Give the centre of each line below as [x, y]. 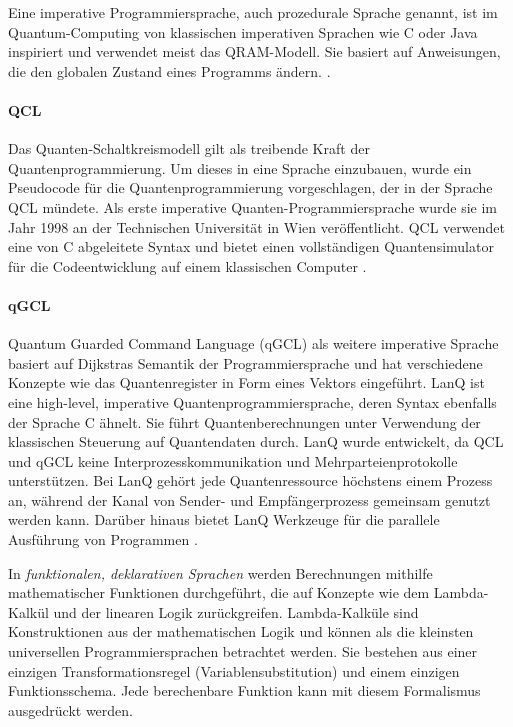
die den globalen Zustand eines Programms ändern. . [169, 70]
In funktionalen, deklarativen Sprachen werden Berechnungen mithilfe [220, 572]
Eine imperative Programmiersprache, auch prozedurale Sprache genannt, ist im [253, 12]
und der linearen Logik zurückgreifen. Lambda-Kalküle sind [236, 611]
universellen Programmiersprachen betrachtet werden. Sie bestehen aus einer [243, 651]
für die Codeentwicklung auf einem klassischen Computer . [187, 265]
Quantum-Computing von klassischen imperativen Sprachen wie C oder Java [243, 31]
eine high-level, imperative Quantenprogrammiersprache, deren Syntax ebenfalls [252, 401]
